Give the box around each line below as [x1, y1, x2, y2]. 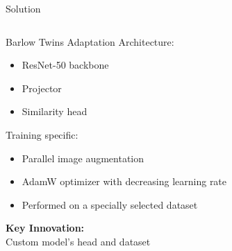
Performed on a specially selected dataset [22, 197, 198, 211]
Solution [6, 1, 41, 15]
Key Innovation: [6, 220, 85, 235]
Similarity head [22, 104, 88, 119]
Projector [22, 80, 62, 95]
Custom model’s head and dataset [6, 234, 151, 248]
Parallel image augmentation [22, 150, 144, 165]
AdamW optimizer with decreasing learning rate [22, 174, 227, 189]
